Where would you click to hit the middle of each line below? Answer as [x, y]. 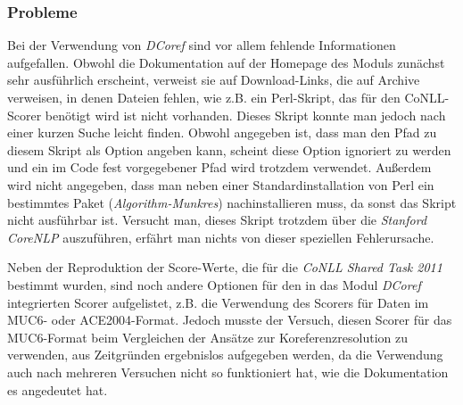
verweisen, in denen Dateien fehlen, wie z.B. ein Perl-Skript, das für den [204, 97]
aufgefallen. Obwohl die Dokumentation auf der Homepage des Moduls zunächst [226, 62]
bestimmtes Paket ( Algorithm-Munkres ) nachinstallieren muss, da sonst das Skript [232, 202]
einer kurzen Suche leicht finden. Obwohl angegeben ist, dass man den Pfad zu [222, 132]
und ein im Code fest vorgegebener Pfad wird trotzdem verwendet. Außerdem [219, 167]
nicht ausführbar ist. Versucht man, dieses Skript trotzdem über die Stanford [217, 220]
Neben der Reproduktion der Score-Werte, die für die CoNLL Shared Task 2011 [225, 267]
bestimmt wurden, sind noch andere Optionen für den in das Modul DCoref [214, 284]
